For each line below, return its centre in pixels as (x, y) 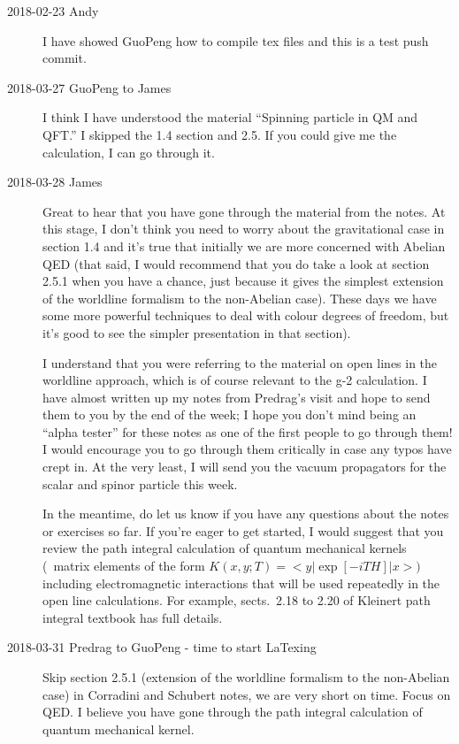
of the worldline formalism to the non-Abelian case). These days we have (240, 298)
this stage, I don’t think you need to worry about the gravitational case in (244, 229)
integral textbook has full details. (133, 617)
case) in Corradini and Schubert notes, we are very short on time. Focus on (247, 694)
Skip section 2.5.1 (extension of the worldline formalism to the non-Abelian (246, 677)
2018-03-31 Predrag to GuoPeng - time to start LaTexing (162, 647)
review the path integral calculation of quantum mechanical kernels (225, 548)
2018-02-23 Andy (53, 11)
